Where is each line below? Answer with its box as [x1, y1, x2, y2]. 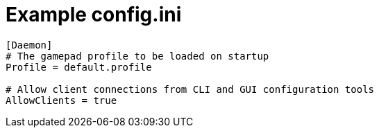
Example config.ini [6, 3, 182, 26]
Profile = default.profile [6, 61, 152, 73]
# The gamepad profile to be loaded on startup [6, 50, 269, 62]
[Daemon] [6, 39, 53, 51]
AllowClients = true [6, 94, 117, 106]
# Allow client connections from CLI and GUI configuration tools [6, 83, 375, 95]
